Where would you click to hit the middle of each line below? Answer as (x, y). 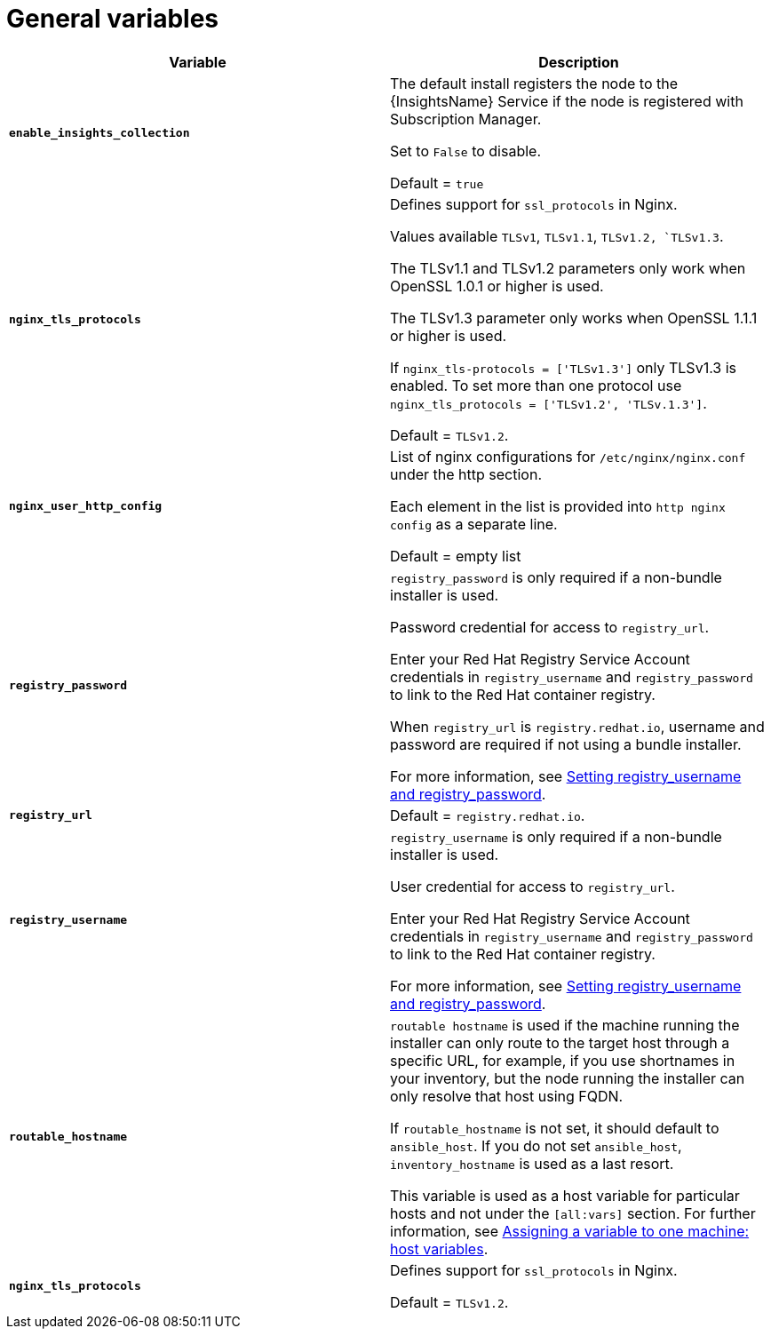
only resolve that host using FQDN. (507, 1096)
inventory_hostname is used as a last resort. (532, 1163)
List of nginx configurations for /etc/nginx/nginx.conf (568, 456)
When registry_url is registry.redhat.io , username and (577, 726)
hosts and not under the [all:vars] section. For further (573, 1213)
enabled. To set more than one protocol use (536, 385)
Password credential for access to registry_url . (550, 627)
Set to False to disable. (466, 151)
